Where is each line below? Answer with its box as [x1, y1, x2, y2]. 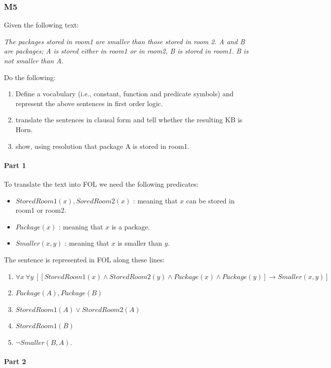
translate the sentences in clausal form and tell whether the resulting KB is [15, 114, 242, 125]
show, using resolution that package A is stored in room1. [15, 141, 190, 151]
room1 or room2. [15, 205, 66, 215]
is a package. [111, 221, 150, 231]
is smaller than [118, 238, 162, 248]
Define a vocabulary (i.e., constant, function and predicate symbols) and [15, 88, 234, 99]
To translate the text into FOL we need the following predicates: [4, 178, 199, 189]
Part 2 [4, 356, 26, 367]
